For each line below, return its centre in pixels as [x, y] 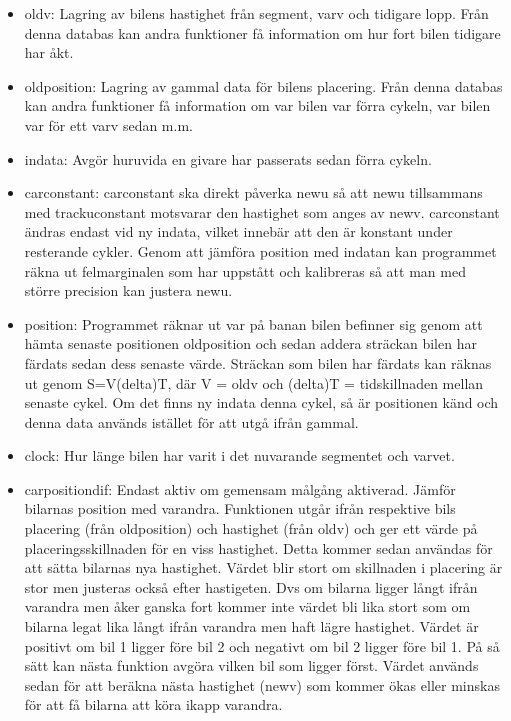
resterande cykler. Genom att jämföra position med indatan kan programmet [260, 250]
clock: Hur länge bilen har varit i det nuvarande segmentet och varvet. [239, 455]
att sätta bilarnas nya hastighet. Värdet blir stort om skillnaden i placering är [263, 567]
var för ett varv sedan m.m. [108, 124]
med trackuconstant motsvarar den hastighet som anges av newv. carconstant [262, 211]
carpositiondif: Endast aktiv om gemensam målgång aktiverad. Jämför [240, 488]
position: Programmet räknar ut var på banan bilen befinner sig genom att [253, 323]
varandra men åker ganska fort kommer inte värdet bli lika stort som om [247, 606]
